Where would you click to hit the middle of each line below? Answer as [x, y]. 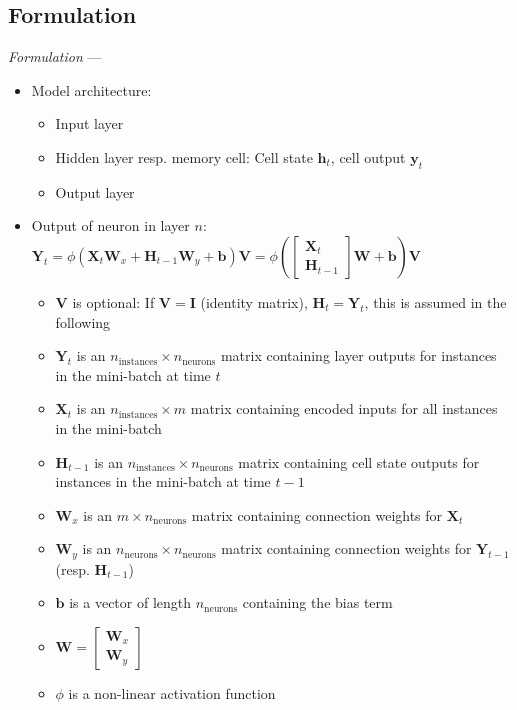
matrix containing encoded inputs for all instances [344, 408]
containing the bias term [317, 602]
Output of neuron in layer [110, 225]
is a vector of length [130, 602]
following [83, 321]
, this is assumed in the [435, 301]
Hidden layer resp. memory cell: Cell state [184, 156]
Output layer [95, 191]
